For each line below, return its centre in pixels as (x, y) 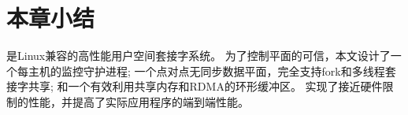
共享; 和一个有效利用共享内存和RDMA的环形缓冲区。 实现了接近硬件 (205, 86)
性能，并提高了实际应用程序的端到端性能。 (138, 101)
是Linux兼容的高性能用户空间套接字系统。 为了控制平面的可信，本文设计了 (198, 56)
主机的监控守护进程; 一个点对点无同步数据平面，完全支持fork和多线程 (206, 70)
